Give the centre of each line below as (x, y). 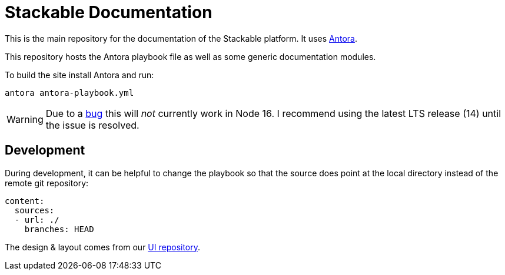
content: (25, 201)
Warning (25, 119)
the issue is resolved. (92, 125)
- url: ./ (37, 219)
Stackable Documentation (109, 12)
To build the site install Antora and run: (79, 75)
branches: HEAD (59, 229)
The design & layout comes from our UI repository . (103, 247)
